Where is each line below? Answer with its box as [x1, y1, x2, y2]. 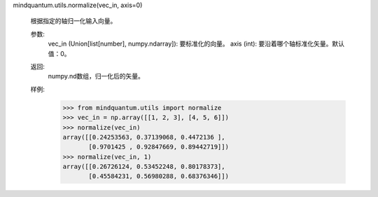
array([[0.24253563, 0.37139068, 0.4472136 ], [62, 133, 225, 141]
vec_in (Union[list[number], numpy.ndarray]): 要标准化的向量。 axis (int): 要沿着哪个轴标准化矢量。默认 [48, 39, 345, 48]
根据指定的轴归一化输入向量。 [30, 17, 117, 25]
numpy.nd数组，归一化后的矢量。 [48, 72, 145, 81]
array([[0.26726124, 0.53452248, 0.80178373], [62, 163, 225, 171]
